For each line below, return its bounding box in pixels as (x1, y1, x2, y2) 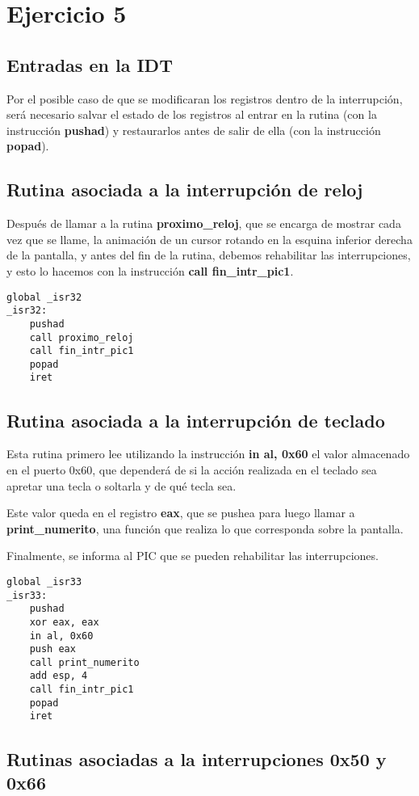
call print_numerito (29, 656, 140, 668)
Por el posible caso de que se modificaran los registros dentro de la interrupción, (6, 90, 403, 107)
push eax (29, 643, 76, 655)
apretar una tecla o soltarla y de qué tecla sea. (6, 477, 237, 494)
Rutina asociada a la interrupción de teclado (6, 407, 385, 432)
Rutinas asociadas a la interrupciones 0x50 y (6, 746, 387, 771)
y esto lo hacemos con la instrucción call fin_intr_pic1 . (6, 262, 294, 279)
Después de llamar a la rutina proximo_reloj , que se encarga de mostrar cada (6, 215, 401, 232)
